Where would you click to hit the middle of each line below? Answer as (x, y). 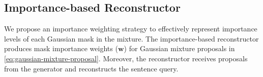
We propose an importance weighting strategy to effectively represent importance (131, 29)
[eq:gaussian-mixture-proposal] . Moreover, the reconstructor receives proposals (126, 58)
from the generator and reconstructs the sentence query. (91, 68)
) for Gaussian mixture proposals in (179, 48)
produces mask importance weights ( (61, 48)
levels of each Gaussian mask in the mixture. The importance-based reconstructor (131, 38)
